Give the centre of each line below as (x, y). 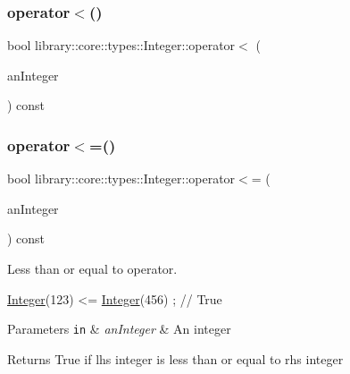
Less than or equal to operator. (92, 268)
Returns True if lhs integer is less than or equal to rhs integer (175, 358)
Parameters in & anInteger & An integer (119, 329)
